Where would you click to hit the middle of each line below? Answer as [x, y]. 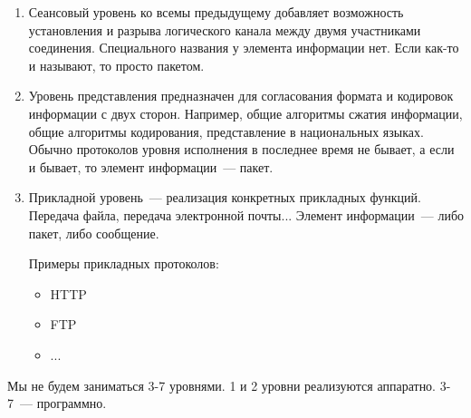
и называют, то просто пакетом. [116, 65]
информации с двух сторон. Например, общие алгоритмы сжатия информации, [245, 113]
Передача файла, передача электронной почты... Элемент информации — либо [246, 214]
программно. [72, 403]
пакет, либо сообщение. [94, 233]
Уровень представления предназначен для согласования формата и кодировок [241, 96]
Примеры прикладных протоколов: [124, 263]
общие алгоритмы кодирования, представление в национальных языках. [226, 131]
